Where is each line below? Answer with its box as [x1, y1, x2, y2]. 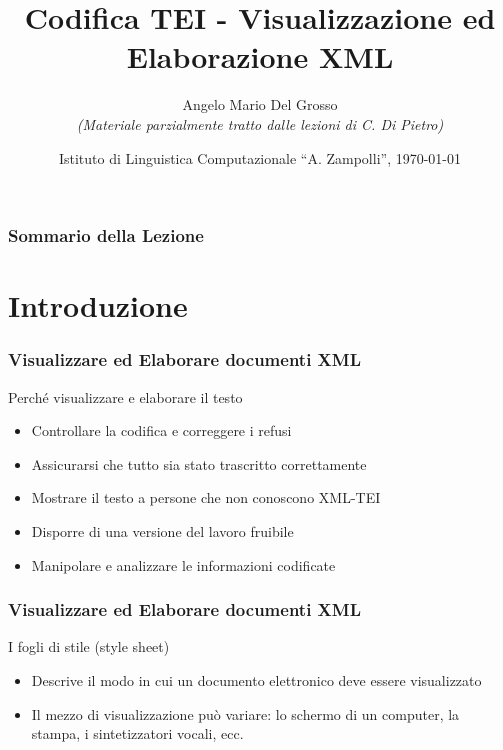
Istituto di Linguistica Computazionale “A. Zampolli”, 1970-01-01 [58, 147, 462, 168]
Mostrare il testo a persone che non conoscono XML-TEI [31, 487, 381, 508]
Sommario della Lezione [8, 223, 204, 248]
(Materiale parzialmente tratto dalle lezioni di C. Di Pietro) [76, 113, 444, 134]
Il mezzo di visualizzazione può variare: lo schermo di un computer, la [31, 703, 460, 724]
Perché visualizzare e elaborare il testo [8, 386, 243, 407]
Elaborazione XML [126, 36, 394, 77]
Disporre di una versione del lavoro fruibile [31, 520, 294, 541]
